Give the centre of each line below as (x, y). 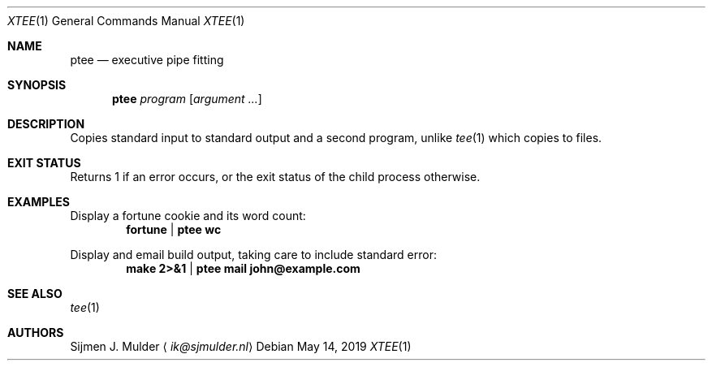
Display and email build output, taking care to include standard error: (253, 255)
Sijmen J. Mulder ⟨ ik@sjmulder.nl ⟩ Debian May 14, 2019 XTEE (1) (241, 346)
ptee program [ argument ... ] (187, 99)
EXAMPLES (39, 202)
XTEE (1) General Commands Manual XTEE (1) (126, 21)
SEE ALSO (35, 294)
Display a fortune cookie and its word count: (188, 216)
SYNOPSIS (37, 85)
